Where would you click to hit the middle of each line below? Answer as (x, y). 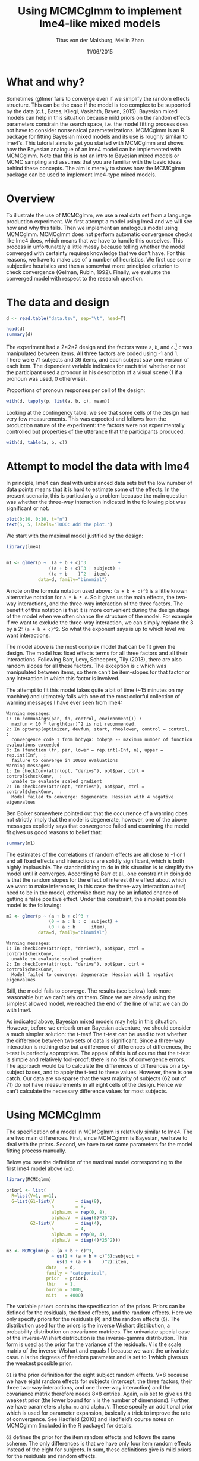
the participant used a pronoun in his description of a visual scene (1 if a (94, 372)
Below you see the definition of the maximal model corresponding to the (94, 1162)
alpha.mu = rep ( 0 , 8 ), (80, 1213)
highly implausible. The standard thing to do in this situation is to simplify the (100, 867)
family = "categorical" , (77, 1273)
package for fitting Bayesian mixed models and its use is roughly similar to (97, 136)
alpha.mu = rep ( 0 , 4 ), (80, 1235)
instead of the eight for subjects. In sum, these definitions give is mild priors (99, 1450)
